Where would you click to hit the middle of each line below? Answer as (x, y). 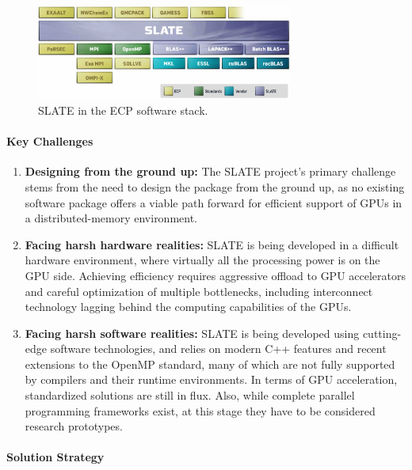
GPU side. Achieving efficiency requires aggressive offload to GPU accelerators (216, 275)
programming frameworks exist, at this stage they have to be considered (200, 410)
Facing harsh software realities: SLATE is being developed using (192, 333)
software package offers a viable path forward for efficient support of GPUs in (214, 202)
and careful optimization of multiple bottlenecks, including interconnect (199, 291)
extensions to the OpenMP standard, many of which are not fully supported (210, 364)
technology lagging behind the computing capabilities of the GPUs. (188, 307)
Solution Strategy (55, 457)
